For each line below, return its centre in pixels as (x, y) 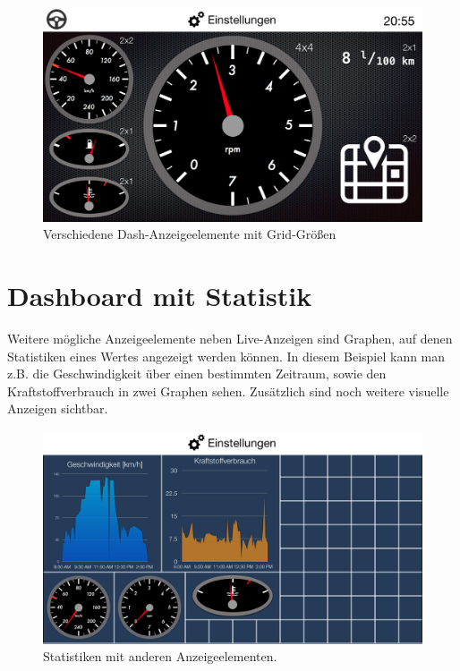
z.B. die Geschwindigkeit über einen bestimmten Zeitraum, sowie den (197, 374)
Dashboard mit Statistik (160, 296)
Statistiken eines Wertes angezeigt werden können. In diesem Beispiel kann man (226, 356)
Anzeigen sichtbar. (58, 408)
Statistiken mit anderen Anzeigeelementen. (160, 656)
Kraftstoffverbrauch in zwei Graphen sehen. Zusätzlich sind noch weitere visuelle (228, 391)
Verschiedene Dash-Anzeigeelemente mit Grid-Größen (190, 234)
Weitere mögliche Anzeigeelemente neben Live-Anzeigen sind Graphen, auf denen (230, 339)
